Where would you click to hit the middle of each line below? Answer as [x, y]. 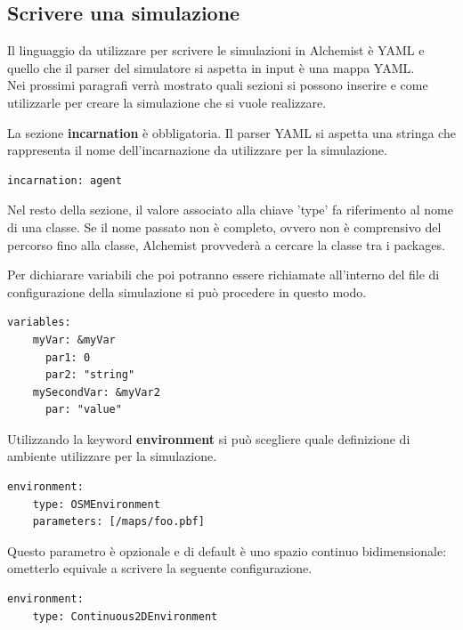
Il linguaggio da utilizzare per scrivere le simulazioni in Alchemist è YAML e [216, 50]
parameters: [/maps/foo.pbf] [118, 522]
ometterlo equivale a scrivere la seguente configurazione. [160, 568]
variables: [39, 323]
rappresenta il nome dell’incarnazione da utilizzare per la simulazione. [197, 150]
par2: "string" [90, 375]
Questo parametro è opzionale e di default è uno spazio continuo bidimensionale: [227, 550]
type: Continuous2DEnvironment [125, 616]
